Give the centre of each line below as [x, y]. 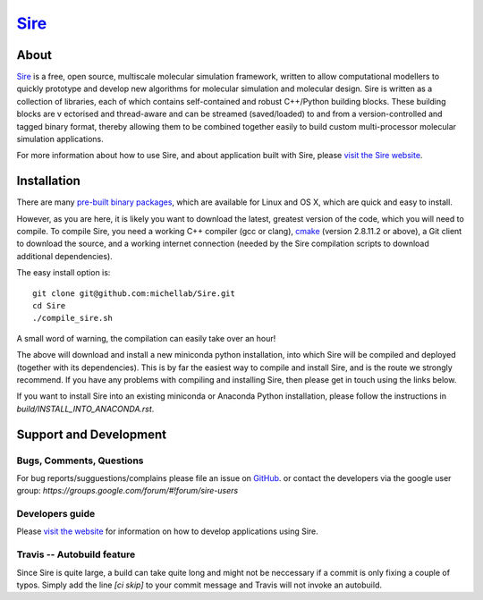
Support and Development [92, 434]
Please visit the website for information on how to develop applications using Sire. [168, 531]
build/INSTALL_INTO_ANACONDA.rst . [85, 409]
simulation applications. [60, 139]
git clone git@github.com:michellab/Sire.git [134, 293]
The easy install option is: [64, 273]
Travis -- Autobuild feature [76, 554]
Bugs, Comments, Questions [80, 461]
